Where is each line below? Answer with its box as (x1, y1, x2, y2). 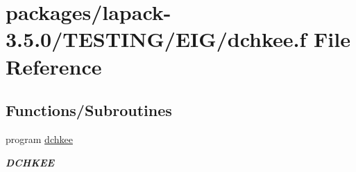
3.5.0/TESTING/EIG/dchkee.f (6, 25, 307, 53)
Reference (6, 52, 102, 80)
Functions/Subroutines (6, 99, 172, 121)
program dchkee (6, 131, 73, 146)
